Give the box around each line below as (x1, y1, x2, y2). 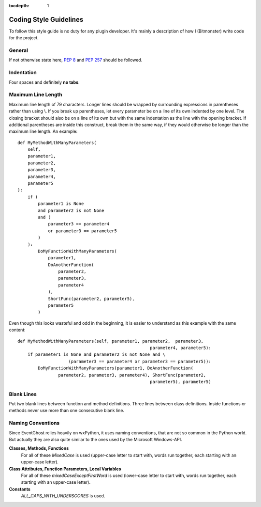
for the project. (9, 35, 39, 41)
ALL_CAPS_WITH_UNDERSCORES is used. (21, 493, 105, 499)
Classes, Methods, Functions (9, 445, 69, 451)
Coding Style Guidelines (9, 15, 84, 24)
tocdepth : (9, 3, 29, 8)
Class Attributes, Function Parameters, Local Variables (9, 466, 121, 472)
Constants (9, 486, 31, 492)
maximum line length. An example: (9, 128, 77, 134)
